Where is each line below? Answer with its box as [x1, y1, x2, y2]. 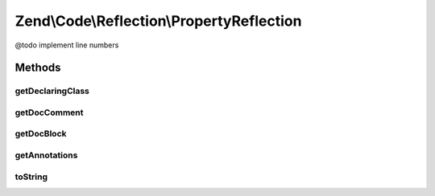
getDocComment [14, 107, 84, 118]
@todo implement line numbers [14, 40, 119, 50]
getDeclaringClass [14, 85, 90, 96]
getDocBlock [14, 129, 67, 140]
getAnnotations [14, 149, 78, 161]
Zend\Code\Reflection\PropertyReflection [14, 12, 302, 30]
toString [14, 171, 48, 182]
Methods [14, 61, 61, 75]
